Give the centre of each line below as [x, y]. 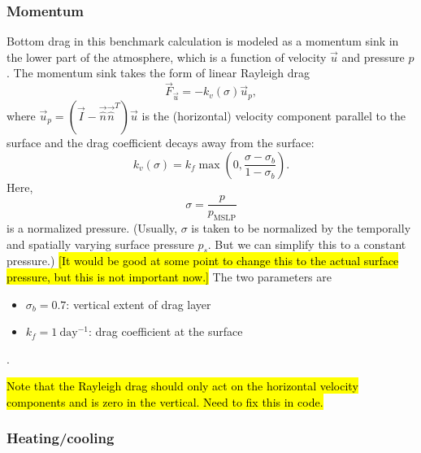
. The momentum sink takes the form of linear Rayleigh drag [158, 73]
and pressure [373, 57]
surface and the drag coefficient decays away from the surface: [161, 142]
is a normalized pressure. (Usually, [92, 228]
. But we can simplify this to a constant [307, 244]
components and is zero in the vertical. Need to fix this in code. [165, 401]
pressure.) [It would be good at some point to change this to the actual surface [203, 261]
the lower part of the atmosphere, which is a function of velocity [167, 57]
